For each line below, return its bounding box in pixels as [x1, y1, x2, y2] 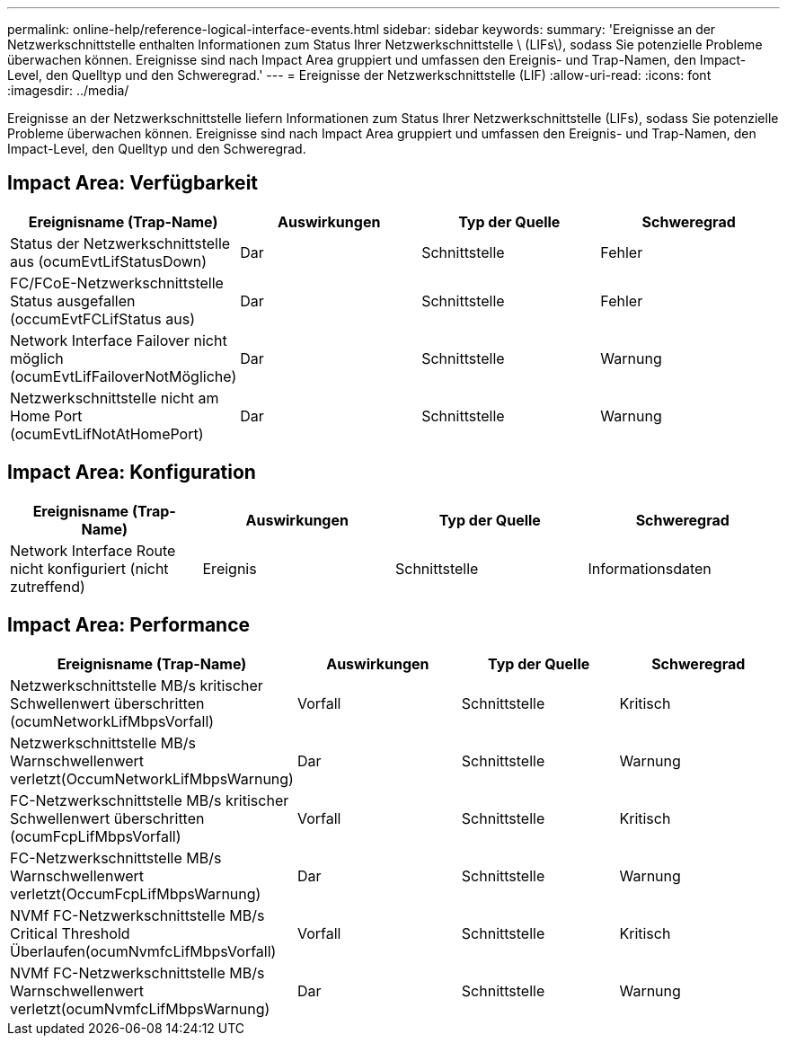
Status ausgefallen [10, 291, 136, 310]
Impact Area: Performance [7, 614, 251, 637]
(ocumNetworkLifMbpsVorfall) [10, 712, 215, 730]
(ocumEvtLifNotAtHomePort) [10, 424, 204, 443]
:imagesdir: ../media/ [7, 83, 129, 98]
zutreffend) [10, 577, 85, 596]
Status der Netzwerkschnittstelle [10, 234, 231, 252]
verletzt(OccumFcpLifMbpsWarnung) [10, 884, 261, 903]
